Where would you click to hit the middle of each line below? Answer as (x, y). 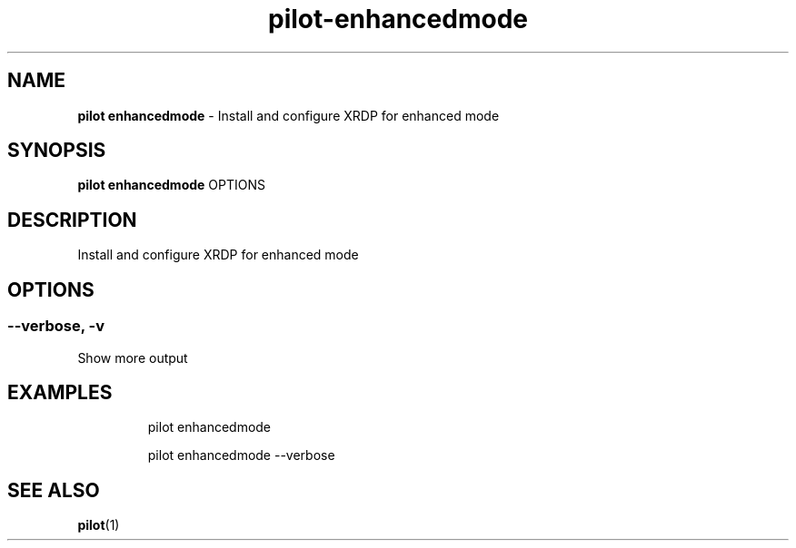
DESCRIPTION (72, 220)
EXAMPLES (60, 392)
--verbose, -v (56, 326)
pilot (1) (99, 525)
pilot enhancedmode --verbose (241, 455)
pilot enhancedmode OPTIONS (172, 185)
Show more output (133, 357)
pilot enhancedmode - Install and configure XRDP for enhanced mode (289, 115)
